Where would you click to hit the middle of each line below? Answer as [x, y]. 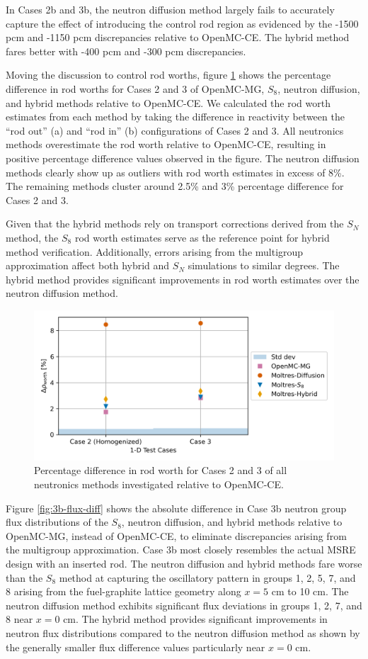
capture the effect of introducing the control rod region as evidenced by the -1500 [182, 23]
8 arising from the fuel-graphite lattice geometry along [123, 591]
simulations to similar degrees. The [264, 265]
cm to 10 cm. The [310, 591]
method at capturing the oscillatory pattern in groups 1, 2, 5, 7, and [207, 577]
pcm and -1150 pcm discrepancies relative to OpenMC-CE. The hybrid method [178, 37]
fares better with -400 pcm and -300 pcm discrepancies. [126, 51]
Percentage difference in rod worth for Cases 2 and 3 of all [161, 470]
